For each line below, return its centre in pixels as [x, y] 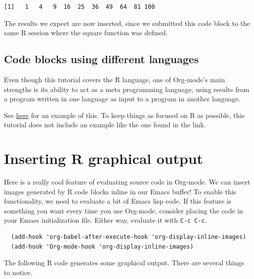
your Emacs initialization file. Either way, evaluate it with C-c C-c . [105, 220]
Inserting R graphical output [104, 158]
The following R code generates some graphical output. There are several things [124, 263]
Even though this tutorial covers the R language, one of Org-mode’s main [114, 79]
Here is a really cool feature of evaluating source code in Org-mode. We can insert [127, 182]
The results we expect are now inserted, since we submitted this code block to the [127, 23]
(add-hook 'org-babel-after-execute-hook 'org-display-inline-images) [128, 237]
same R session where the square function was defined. [86, 33]
